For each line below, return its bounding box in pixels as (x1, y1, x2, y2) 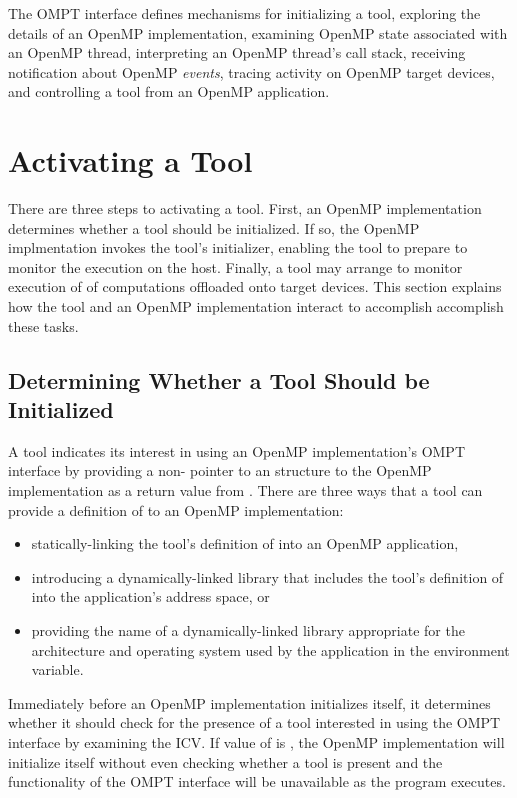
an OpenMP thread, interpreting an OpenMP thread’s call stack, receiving (8, 42, 466, 63)
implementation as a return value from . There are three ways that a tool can (8, 480, 483, 501)
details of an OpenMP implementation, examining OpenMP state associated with (8, 22, 508, 43)
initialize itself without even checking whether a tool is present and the (8, 751, 443, 772)
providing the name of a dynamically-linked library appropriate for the (31, 620, 465, 640)
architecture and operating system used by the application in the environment (31, 639, 510, 660)
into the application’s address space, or (31, 586, 270, 607)
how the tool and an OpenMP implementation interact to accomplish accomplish (8, 296, 504, 317)
